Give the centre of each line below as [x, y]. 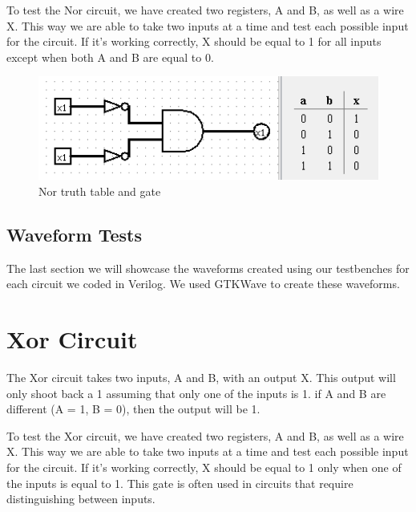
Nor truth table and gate [100, 191]
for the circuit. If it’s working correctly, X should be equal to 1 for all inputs [194, 41]
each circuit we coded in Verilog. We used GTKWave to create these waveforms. [203, 284]
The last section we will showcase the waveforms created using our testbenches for [208, 268]
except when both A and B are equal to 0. [110, 57]
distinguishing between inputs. [81, 499]
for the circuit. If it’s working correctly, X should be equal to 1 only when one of [204, 467]
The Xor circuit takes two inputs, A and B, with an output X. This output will [201, 378]
